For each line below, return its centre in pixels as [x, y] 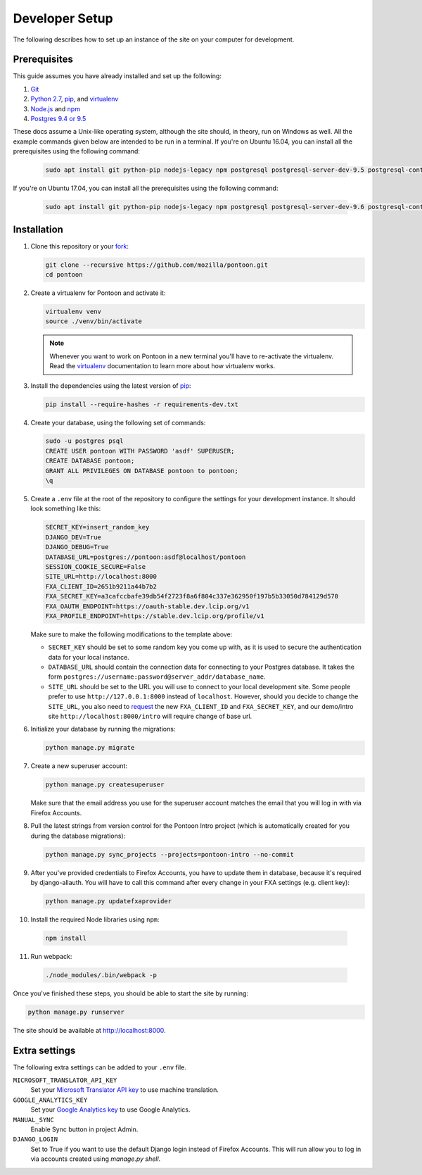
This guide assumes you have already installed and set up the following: [117, 76]
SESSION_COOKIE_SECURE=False [96, 566]
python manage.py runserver [76, 1012]
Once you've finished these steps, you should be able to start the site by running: [131, 993]
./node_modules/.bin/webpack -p [101, 975]
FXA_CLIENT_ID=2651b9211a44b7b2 [101, 586]
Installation [38, 229]
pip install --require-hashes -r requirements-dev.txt [142, 404]
